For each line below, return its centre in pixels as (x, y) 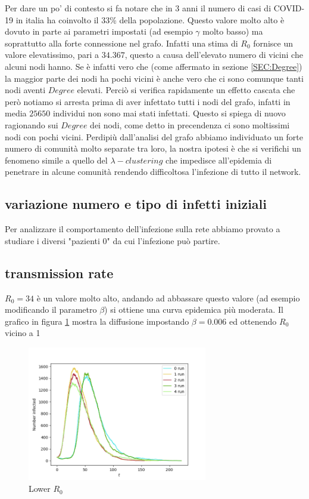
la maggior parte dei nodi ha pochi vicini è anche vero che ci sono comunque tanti (154, 78)
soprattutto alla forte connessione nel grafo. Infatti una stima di (121, 43)
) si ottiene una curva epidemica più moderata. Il (194, 309)
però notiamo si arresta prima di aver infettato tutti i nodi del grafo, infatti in (148, 101)
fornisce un (273, 43)
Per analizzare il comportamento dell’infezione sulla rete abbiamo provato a (143, 229)
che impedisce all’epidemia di (219, 160)
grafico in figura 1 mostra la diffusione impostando (97, 321)
